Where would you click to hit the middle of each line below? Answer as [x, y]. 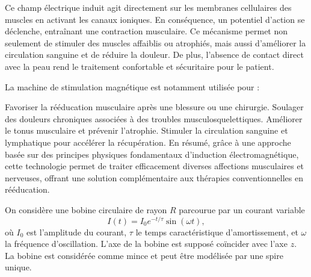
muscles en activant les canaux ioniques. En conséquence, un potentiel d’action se [155, 19]
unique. [18, 267]
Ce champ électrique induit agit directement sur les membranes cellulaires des [148, 7]
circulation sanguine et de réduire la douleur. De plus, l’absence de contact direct [154, 54]
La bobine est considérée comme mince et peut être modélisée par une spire [144, 255]
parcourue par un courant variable [242, 209]
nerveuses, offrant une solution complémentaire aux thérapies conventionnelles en [154, 177]
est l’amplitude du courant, [76, 232]
